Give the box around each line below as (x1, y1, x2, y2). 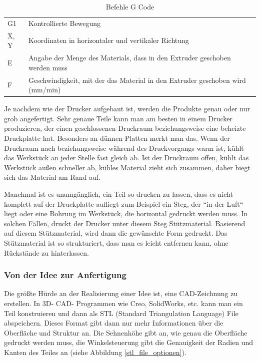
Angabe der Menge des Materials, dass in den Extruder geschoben (28, 52, 231, 63)
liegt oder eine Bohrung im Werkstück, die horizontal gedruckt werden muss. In (4, 208, 248, 219)
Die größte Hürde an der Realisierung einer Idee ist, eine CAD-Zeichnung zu (4, 288, 238, 299)
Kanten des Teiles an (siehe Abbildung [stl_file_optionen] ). (4, 347, 186, 357)
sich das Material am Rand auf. (4, 172, 100, 182)
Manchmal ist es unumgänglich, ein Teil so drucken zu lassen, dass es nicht (4, 189, 233, 199)
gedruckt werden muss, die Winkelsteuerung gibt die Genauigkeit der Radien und (4, 337, 253, 348)
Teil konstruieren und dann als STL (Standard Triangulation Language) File (4, 308, 238, 318)
